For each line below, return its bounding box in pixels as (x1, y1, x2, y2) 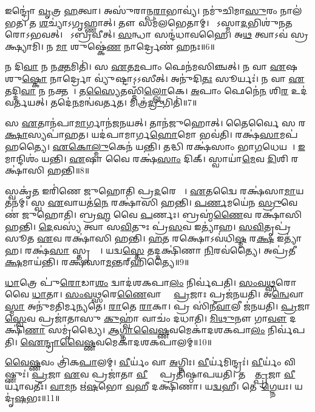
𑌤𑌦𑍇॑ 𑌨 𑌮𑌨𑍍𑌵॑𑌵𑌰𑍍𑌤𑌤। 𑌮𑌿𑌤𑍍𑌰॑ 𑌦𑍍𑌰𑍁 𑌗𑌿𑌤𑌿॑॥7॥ (50, 96, 197, 109)
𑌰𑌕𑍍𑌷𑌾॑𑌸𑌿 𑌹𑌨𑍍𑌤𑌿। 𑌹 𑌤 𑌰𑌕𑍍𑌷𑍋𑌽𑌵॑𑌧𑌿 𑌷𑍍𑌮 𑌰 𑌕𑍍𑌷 (64, 232, 274, 245)
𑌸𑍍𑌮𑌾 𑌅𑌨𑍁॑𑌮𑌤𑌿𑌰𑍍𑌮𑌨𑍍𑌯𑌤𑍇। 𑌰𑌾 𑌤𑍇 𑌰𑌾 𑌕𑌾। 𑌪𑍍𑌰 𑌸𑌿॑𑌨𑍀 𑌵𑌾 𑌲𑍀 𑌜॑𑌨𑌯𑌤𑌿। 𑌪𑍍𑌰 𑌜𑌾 (5, 300, 311, 312)
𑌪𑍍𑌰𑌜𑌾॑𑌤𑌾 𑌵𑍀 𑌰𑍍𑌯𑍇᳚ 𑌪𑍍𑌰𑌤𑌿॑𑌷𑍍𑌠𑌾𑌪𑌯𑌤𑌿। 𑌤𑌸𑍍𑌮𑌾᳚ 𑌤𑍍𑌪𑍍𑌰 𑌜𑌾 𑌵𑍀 (92, 368, 296, 380)
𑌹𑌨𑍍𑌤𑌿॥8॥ (47, 164, 90, 177)
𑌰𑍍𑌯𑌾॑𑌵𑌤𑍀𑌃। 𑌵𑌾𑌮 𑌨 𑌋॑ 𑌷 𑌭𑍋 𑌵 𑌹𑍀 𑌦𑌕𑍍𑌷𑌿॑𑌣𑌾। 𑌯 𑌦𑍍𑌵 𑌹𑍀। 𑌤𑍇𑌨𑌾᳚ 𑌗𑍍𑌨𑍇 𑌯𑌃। (5, 379, 292, 392)
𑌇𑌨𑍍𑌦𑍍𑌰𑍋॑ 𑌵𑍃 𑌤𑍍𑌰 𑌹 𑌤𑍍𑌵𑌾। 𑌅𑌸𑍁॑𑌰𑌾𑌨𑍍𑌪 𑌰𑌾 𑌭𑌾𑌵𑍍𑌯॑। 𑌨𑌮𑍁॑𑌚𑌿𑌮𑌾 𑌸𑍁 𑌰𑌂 (5, 4, 277, 16)
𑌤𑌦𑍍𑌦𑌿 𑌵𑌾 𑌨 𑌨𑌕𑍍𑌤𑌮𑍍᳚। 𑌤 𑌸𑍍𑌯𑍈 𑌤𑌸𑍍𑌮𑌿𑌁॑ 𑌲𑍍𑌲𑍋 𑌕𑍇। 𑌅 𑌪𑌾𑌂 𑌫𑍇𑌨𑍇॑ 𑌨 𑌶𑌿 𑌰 (5, 84, 289, 96)
